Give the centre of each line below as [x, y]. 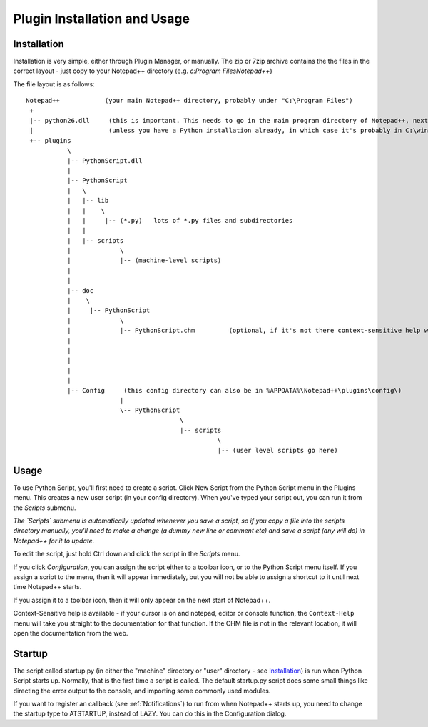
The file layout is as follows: [54, 84]
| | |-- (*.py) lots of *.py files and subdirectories [180, 220]
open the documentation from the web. [71, 633]
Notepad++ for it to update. [54, 541]
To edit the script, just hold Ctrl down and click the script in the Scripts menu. [127, 554]
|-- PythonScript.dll [105, 160]
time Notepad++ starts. [47, 587]
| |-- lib [88, 201]
